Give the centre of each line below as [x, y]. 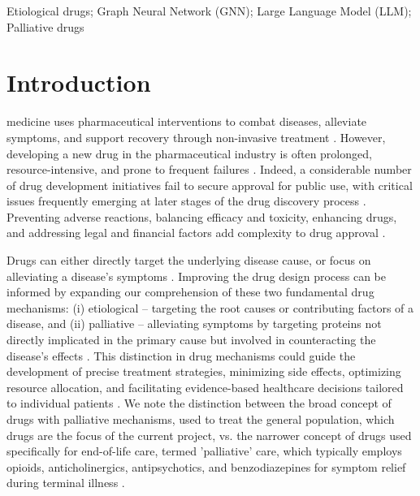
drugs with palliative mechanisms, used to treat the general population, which [201, 419]
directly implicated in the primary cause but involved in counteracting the [191, 340]
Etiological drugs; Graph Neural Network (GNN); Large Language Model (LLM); [209, 11]
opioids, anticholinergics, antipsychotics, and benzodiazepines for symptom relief [206, 466]
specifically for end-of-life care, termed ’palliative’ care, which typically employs [204, 451]
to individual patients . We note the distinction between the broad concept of [199, 403]
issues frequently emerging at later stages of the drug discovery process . [186, 201]
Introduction [79, 82]
